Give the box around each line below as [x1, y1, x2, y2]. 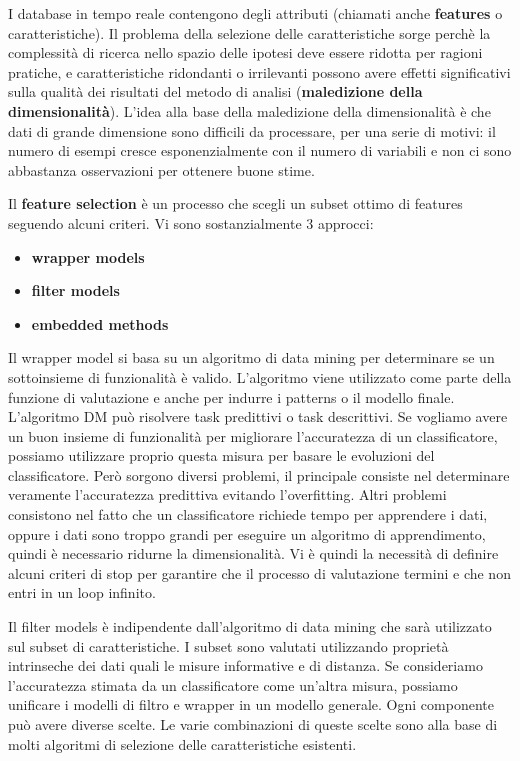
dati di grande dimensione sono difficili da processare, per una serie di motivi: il [8, 120, 496, 141]
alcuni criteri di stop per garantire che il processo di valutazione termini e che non [8, 562, 511, 583]
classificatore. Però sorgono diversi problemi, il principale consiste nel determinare [8, 464, 510, 485]
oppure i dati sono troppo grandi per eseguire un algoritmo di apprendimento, [8, 523, 486, 544]
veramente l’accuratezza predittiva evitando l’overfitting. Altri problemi [8, 484, 447, 505]
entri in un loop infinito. [8, 582, 156, 603]
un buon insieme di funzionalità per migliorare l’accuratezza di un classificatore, [8, 425, 498, 446]
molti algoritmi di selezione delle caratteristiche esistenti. [8, 733, 357, 754]
